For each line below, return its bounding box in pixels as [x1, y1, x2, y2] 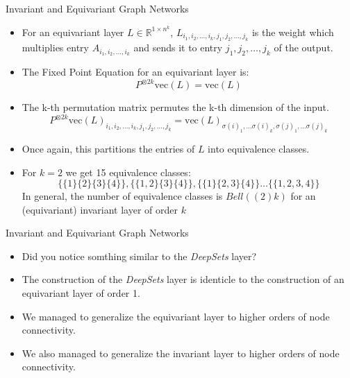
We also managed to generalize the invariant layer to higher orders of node [22, 345, 340, 360]
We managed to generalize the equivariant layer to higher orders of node [22, 309, 330, 323]
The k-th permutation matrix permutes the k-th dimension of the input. [22, 100, 329, 114]
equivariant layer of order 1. [22, 286, 140, 300]
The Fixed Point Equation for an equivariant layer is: [22, 64, 249, 78]
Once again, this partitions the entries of [22, 141, 195, 155]
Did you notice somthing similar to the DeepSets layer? [22, 248, 257, 263]
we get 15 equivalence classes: [65, 164, 191, 179]
